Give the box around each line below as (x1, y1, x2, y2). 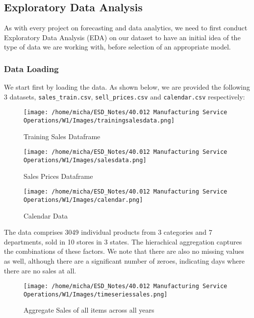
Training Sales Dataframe (24, 131, 101, 141)
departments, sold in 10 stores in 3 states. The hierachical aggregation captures (4, 236, 242, 246)
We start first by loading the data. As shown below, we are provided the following (4, 82, 250, 92)
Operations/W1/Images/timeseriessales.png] (24, 291, 168, 298)
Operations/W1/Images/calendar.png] (24, 196, 143, 203)
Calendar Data (24, 210, 68, 220)
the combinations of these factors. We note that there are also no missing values (4, 246, 244, 256)
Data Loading (4, 62, 59, 74)
